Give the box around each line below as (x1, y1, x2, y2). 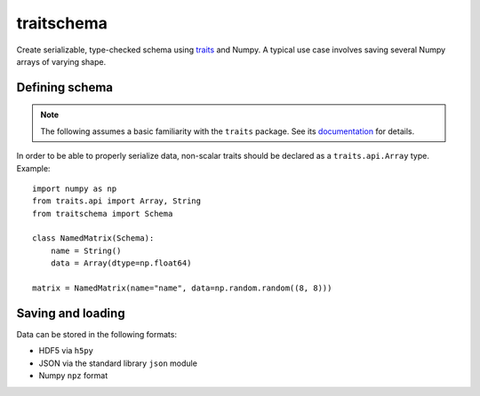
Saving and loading (16, 305, 125, 321)
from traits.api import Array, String (32, 196, 202, 206)
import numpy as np (32, 183, 117, 194)
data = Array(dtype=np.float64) (50, 258, 192, 268)
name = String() (50, 245, 122, 256)
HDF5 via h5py (38, 345, 93, 356)
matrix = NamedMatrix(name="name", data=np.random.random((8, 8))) (32, 283, 332, 293)
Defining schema (16, 80, 114, 95)
